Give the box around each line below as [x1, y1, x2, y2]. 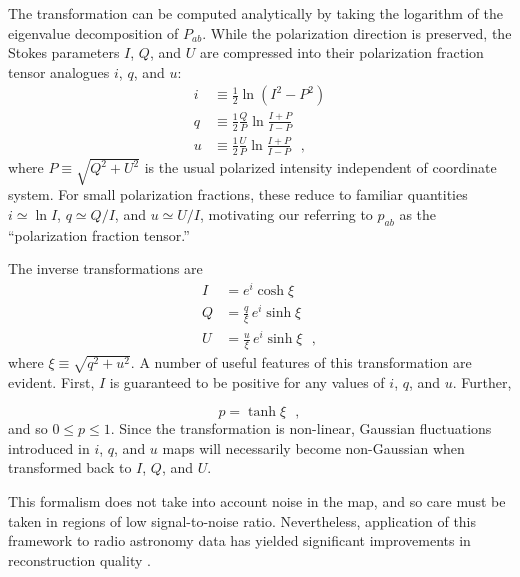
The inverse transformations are [8, 258, 203, 279]
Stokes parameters [8, 42, 120, 63]
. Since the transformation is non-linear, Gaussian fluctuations [110, 418, 492, 439]
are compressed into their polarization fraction [199, 42, 484, 63]
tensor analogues [8, 61, 110, 82]
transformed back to [8, 457, 132, 478]
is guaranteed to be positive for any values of [109, 371, 385, 392]
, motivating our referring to [200, 203, 373, 224]
